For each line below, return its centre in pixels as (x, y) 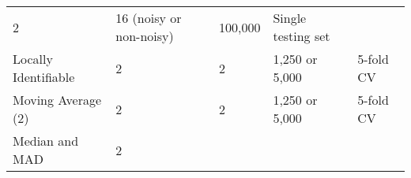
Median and (46, 141)
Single (290, 18)
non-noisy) (145, 36)
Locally (33, 59)
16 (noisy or (149, 18)
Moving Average (57, 100)
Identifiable (44, 77)
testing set (302, 36)
